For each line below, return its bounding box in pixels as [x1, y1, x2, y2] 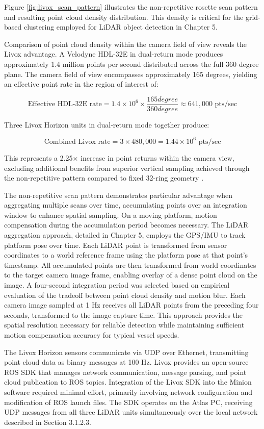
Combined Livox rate [44, 138, 111, 145]
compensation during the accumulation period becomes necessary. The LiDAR [4, 219, 249, 230]
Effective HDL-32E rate [28, 100, 102, 108]
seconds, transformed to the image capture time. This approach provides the [4, 309, 243, 320]
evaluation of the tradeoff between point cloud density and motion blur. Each [4, 289, 246, 300]
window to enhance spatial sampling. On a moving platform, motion [4, 209, 217, 220]
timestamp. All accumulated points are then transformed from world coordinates [4, 259, 256, 270]
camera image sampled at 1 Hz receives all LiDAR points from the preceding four [4, 299, 259, 310]
